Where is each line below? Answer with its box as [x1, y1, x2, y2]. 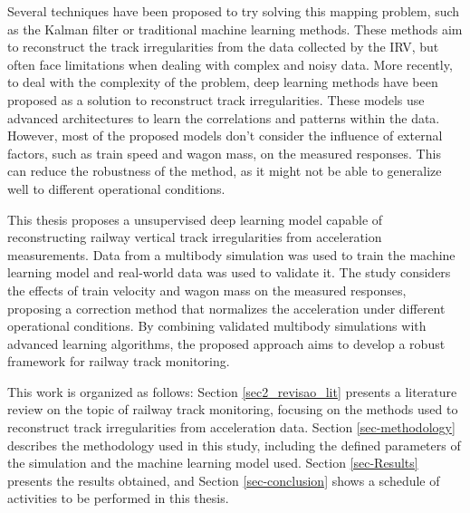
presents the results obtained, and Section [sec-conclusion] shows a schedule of [7, 470, 440, 489]
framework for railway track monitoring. [7, 352, 230, 371]
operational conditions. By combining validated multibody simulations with [7, 316, 427, 335]
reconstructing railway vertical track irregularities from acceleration [7, 227, 382, 247]
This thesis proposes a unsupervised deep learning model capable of [7, 209, 383, 228]
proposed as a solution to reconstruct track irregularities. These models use [7, 90, 425, 109]
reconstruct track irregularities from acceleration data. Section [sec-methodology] [7, 418, 456, 437]
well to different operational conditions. [7, 179, 225, 198]
